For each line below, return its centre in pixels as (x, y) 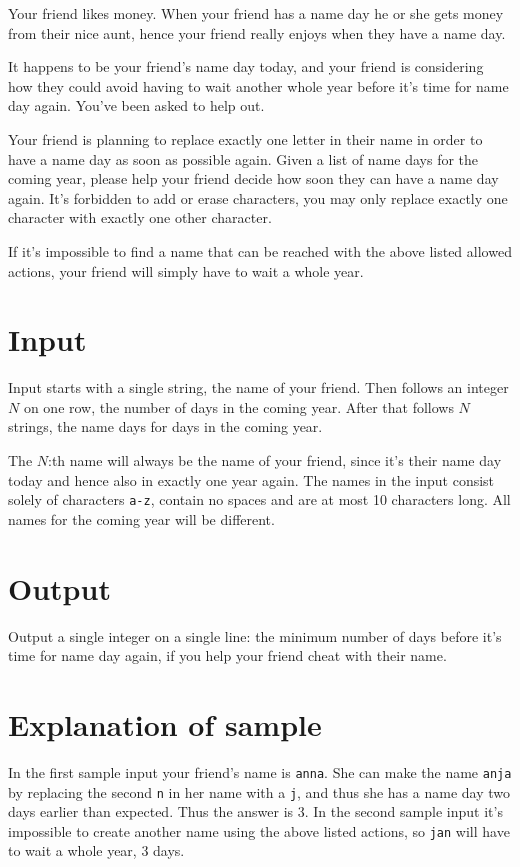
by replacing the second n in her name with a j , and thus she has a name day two (259, 791)
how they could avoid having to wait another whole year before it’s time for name (258, 85)
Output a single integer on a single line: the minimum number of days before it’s (255, 635)
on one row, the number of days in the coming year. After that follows (238, 406)
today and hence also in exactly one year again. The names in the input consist (251, 479)
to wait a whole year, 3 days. (96, 850)
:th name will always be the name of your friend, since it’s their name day (275, 460)
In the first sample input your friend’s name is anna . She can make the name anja (260, 771)
